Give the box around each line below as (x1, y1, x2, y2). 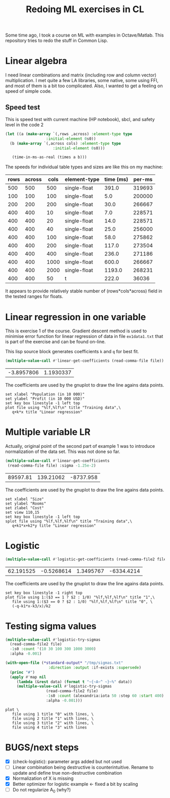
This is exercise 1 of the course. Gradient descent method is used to (5, 328, 147, 334)
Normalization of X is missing (12, 775, 74, 781)
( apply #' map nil (10, 674, 47, 679)
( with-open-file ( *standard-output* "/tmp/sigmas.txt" (5, 660, 123, 666)
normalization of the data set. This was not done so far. (5, 448, 120, 454)
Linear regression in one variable (5, 311, 146, 323)
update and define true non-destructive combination (12, 770, 122, 776)
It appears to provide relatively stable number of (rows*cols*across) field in (5, 288, 163, 294)
